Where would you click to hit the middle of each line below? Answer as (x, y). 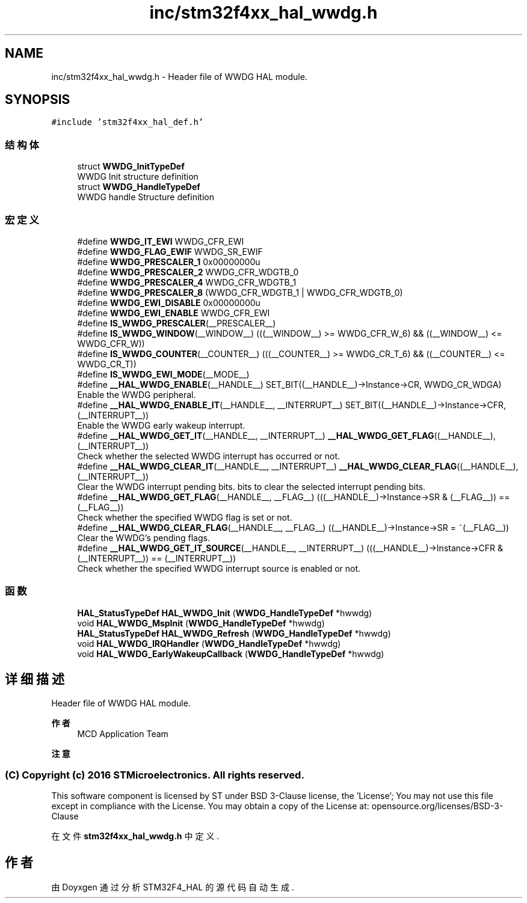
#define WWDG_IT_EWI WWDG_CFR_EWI (161, 241)
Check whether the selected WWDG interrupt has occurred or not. (209, 456)
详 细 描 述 (35, 679)
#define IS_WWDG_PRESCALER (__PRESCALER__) (177, 323)
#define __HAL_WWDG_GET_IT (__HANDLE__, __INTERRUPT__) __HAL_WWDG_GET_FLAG (256, 435)
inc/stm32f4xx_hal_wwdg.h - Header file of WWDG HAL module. (179, 76)
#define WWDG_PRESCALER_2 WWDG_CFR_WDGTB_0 (188, 272)
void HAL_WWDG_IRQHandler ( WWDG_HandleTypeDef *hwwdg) (209, 643)
